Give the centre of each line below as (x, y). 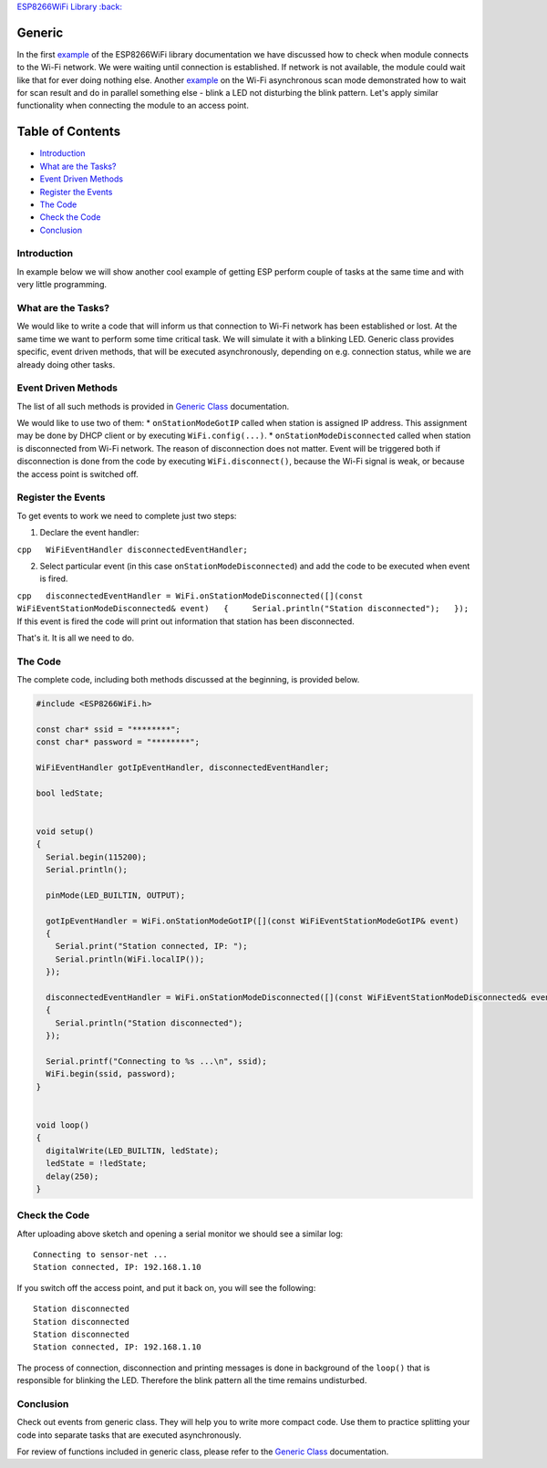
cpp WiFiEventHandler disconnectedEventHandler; (132, 549)
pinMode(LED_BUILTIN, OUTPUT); (116, 895)
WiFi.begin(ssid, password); (111, 1074)
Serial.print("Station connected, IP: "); (151, 946)
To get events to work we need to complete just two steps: (127, 515)
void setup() (65, 831)
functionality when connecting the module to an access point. (133, 106)
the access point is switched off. (77, 474)
